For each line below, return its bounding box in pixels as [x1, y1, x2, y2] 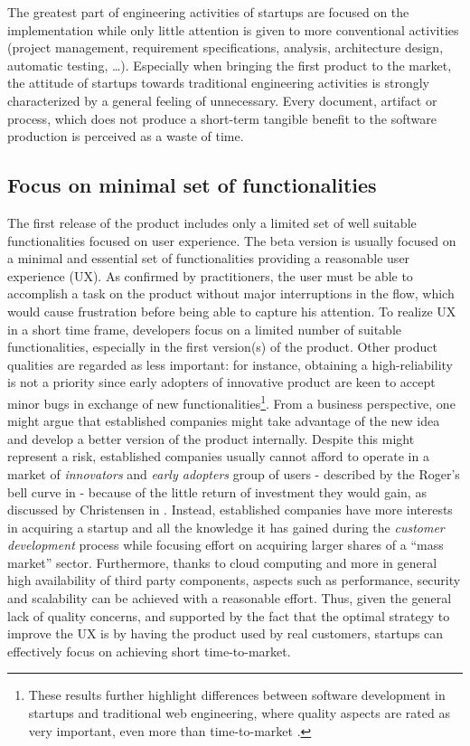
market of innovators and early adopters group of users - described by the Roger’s [7, 464, 460, 483]
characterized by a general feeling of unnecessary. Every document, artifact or [7, 90, 437, 109]
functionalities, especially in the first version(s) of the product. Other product [7, 337, 437, 356]
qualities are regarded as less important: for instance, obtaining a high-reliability [7, 354, 453, 373]
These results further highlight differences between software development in [28, 685, 446, 704]
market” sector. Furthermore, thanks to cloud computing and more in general [7, 552, 437, 571]
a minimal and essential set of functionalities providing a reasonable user [7, 249, 410, 268]
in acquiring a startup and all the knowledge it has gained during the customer [7, 517, 445, 536]
